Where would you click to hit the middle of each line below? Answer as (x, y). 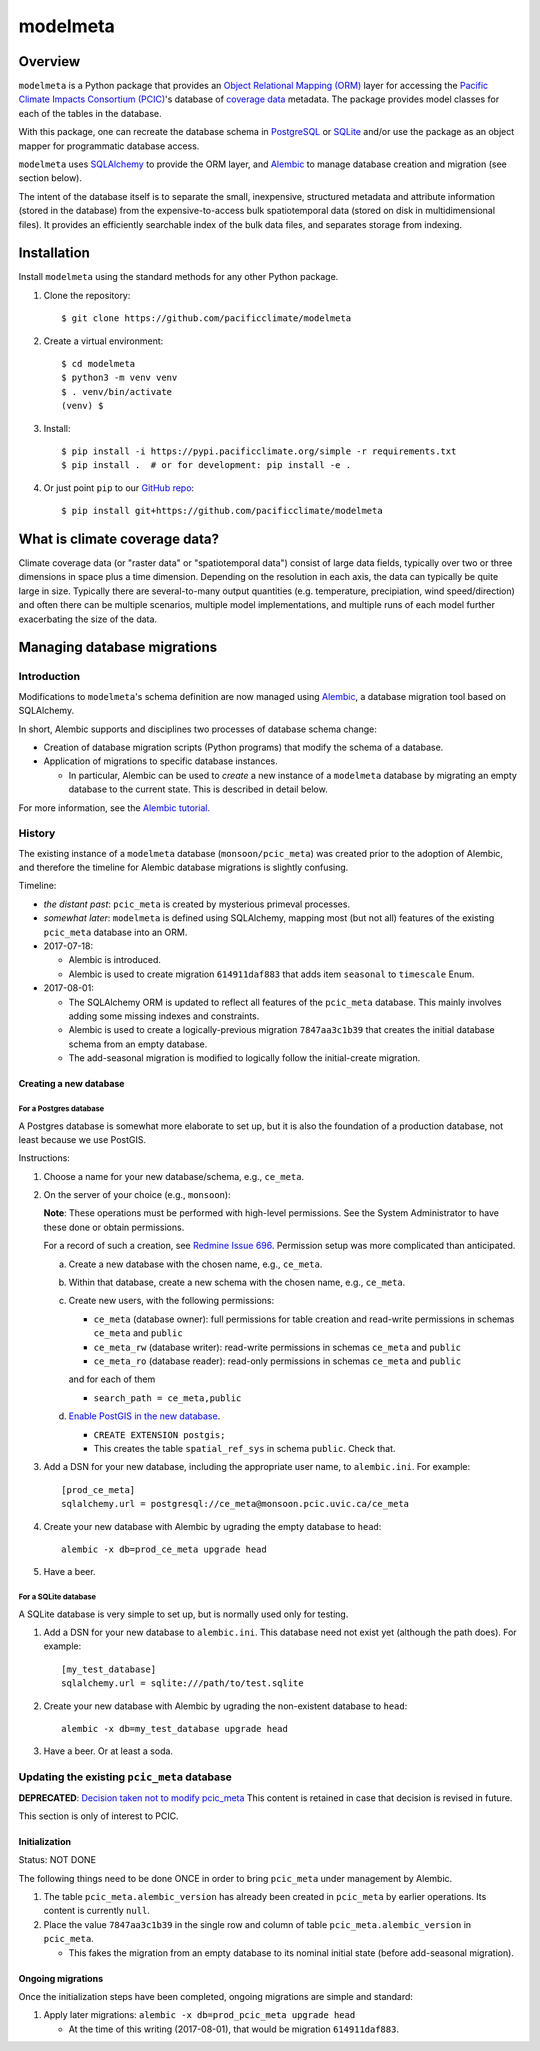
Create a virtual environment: (103, 341)
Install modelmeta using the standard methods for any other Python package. (178, 277)
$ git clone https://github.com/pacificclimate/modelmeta (206, 318)
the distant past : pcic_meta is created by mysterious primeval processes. (196, 904)
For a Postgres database (61, 1108)
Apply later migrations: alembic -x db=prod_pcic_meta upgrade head (199, 2015)
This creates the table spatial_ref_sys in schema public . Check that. (244, 1448)
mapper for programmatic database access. (109, 146)
